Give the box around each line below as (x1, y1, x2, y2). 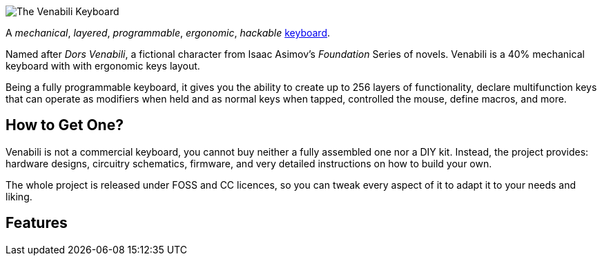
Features (6, 214, 68, 232)
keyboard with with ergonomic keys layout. (6, 60, 200, 72)
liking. (6, 190, 32, 202)
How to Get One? (6, 116, 124, 134)
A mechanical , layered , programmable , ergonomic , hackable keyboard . (6, 27, 331, 39)
